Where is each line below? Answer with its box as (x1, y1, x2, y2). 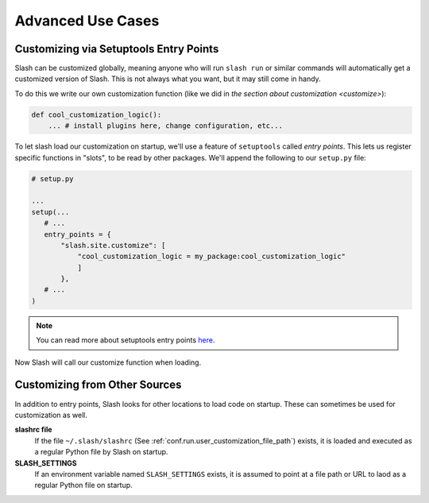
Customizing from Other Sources (14, 378, 182, 392)
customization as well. (14, 410, 87, 420)
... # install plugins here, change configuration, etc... (48, 122, 284, 130)
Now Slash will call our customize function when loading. (14, 358, 202, 367)
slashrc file (14, 425, 52, 435)
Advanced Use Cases (14, 12, 160, 29)
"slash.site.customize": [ (60, 241, 166, 250)
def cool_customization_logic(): (31, 110, 162, 119)
